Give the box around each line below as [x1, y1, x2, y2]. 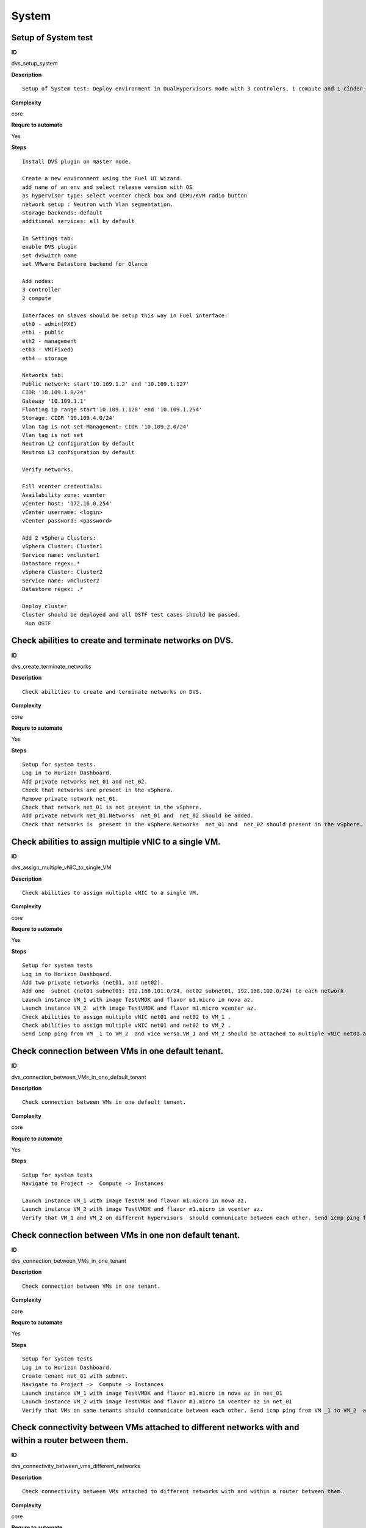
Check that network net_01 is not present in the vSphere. [22, 804, 203, 811]
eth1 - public [22, 329, 64, 336]
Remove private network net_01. [22, 795, 119, 802]
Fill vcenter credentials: [22, 483, 103, 490]
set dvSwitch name [22, 252, 77, 259]
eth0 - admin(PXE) [22, 321, 77, 327]
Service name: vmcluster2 [22, 577, 100, 584]
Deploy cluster [22, 603, 68, 609]
